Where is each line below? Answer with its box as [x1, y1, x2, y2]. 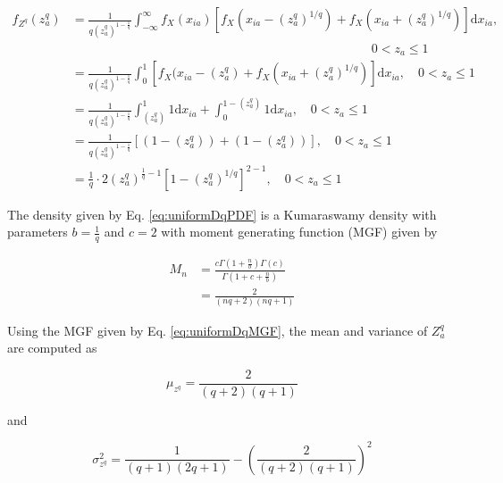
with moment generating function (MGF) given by [161, 222, 438, 241]
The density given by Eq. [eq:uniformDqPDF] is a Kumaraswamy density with [7, 204, 437, 223]
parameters [7, 222, 68, 241]
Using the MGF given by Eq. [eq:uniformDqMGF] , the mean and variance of [7, 321, 428, 339]
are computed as [7, 338, 97, 357]
